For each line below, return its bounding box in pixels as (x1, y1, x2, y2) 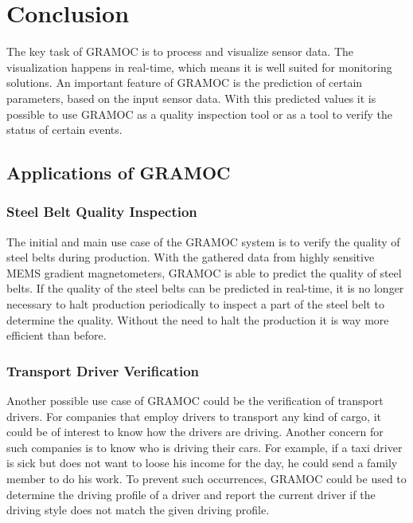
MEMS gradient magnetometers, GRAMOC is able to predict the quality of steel (6, 264, 402, 281)
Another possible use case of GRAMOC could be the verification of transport (6, 392, 384, 409)
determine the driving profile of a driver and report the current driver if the (6, 486, 376, 502)
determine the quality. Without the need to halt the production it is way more (6, 311, 389, 328)
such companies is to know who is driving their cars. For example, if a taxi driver (6, 438, 403, 455)
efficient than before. (6, 327, 107, 344)
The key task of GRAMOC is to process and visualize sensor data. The (6, 43, 354, 60)
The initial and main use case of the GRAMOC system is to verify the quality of (6, 233, 400, 250)
